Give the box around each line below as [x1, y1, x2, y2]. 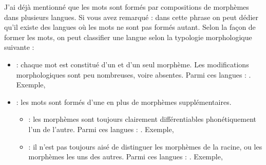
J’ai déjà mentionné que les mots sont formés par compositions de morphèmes [4, 2, 249, 12]
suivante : [4, 42, 34, 52]
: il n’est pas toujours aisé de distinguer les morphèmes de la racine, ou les [28, 141, 262, 152]
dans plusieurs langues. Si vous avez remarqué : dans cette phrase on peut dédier [4, 11, 258, 22]
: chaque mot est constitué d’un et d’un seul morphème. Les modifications [16, 59, 249, 69]
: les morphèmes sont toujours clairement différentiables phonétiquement [28, 114, 257, 124]
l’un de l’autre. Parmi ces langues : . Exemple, [28, 123, 174, 134]
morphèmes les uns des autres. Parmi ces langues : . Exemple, [28, 151, 223, 162]
